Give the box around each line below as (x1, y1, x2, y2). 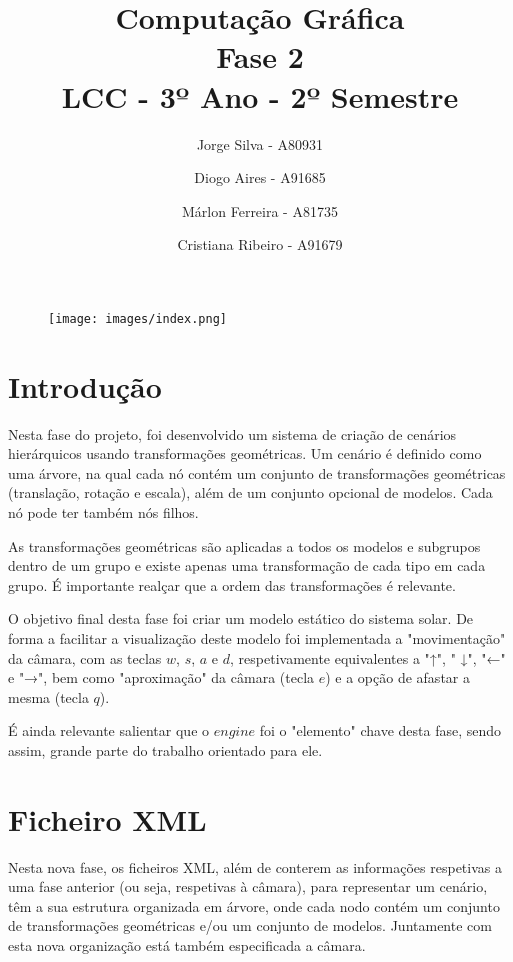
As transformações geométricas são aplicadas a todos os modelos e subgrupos (8, 535, 481, 556)
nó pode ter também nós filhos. (8, 502, 199, 523)
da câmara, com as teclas (8, 647, 162, 668)
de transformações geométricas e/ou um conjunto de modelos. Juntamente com (8, 915, 492, 936)
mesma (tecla (8, 686, 89, 707)
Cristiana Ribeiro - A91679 (177, 234, 343, 255)
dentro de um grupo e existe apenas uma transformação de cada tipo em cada (8, 555, 486, 576)
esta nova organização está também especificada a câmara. (8, 935, 366, 956)
